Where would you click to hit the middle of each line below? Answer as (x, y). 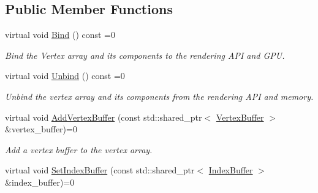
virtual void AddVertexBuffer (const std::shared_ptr (104, 117)
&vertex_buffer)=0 (41, 129)
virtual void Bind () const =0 (60, 35)
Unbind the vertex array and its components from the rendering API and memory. (159, 96)
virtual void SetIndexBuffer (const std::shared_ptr (100, 170)
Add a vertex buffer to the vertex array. (79, 149)
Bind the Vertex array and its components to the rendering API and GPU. (145, 55)
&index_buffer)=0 (40, 182)
